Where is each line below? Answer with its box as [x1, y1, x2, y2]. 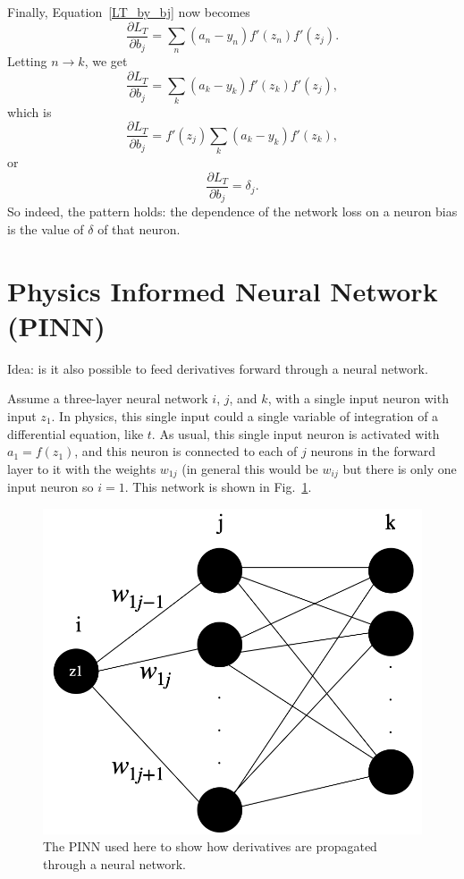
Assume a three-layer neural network [7, 389, 208, 408]
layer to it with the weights [7, 459, 156, 478]
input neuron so [7, 478, 94, 496]
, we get [84, 52, 128, 71]
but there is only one [342, 459, 457, 478]
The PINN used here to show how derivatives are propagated [43, 837, 377, 856]
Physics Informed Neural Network [7, 272, 438, 308]
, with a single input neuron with [267, 389, 449, 408]
